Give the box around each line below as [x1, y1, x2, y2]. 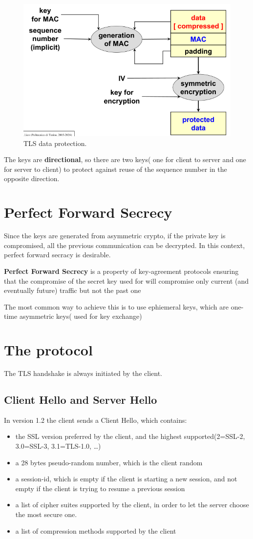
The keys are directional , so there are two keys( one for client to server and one [4, 154, 246, 165]
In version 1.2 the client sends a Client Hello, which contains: [4, 415, 187, 425]
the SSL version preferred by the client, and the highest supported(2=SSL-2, [15, 431, 245, 441]
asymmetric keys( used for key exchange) [19, 311, 142, 321]
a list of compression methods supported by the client [15, 525, 176, 536]
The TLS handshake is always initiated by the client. [4, 368, 162, 378]
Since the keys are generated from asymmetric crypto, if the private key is [4, 230, 226, 241]
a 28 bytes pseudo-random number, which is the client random [15, 457, 203, 467]
